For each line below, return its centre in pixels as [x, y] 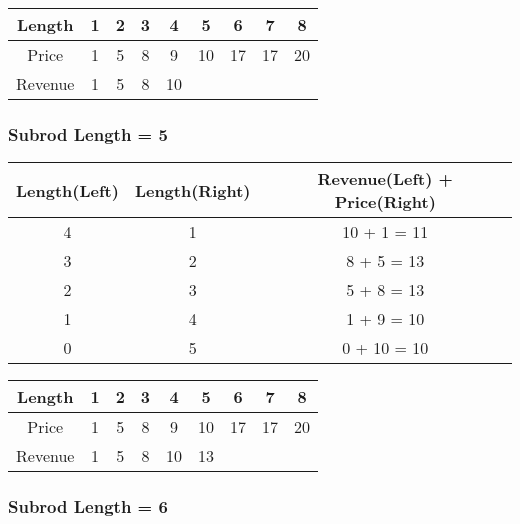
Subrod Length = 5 [88, 133]
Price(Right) [385, 202]
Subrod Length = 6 [88, 506]
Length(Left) [67, 190]
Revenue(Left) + [385, 179]
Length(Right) [192, 190]
